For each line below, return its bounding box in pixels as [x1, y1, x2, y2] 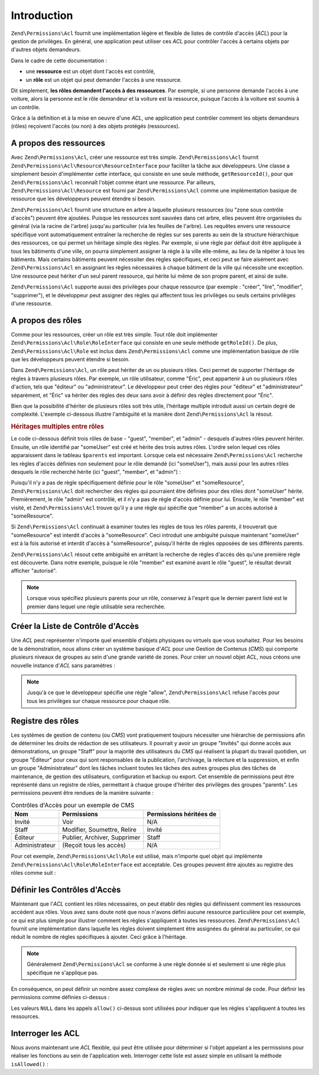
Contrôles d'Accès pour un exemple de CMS [11, 801, 135, 809]
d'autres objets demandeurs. [11, 46, 82, 53]
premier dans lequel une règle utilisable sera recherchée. [27, 603, 165, 610]
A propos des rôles [11, 315, 82, 325]
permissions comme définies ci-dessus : [11, 994, 110, 1001]
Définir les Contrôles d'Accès [11, 884, 121, 894]
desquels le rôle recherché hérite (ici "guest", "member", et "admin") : [11, 468, 181, 476]
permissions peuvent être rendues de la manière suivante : [11, 790, 154, 797]
